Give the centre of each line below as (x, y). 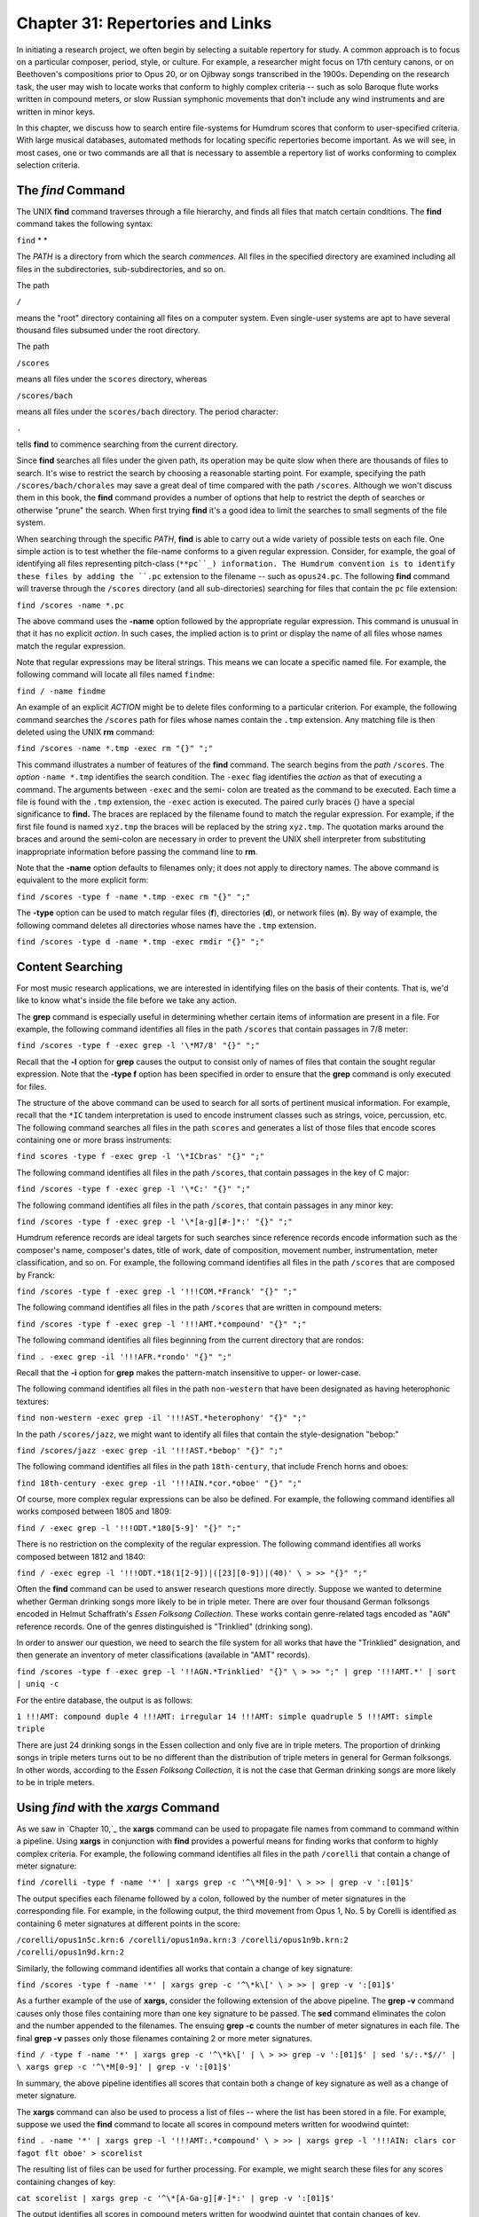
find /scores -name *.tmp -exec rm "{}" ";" (115, 748)
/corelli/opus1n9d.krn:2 (70, 1952)
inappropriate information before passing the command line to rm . (137, 851)
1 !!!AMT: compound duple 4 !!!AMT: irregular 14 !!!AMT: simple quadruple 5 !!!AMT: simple (225, 1716)
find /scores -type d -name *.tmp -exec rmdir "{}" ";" (141, 941)
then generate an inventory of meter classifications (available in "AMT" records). (163, 1655)
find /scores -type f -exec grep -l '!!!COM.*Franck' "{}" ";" (157, 1292)
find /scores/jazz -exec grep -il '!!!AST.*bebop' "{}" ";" (150, 1450)
